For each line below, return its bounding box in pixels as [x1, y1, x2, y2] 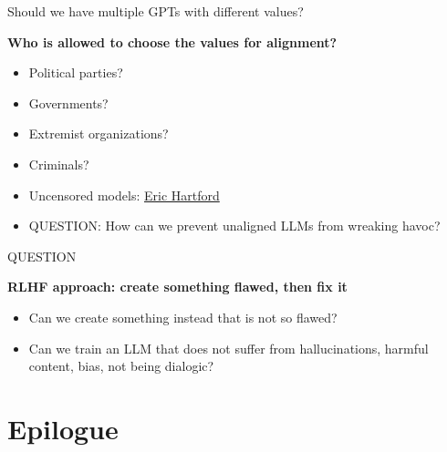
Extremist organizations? [28, 124, 169, 143]
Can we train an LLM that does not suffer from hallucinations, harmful [28, 338, 429, 357]
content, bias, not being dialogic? [28, 356, 214, 375]
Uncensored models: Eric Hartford [28, 185, 220, 204]
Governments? [28, 93, 109, 112]
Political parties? [28, 63, 123, 82]
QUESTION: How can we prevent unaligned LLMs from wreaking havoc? [28, 216, 441, 235]
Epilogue [7, 409, 119, 447]
